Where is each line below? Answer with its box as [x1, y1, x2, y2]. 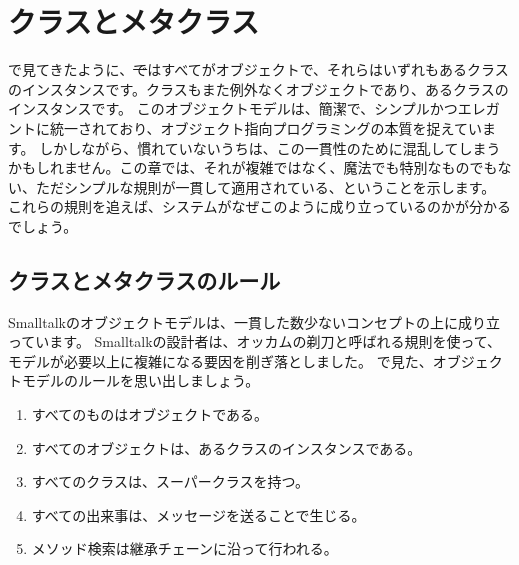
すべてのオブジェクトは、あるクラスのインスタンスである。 [31, 437, 422, 458]
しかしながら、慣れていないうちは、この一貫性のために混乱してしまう [39, 137, 501, 158]
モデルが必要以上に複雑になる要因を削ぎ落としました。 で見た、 [8, 350, 433, 371]
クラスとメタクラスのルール [8, 264, 281, 295]
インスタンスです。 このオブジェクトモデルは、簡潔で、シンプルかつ [8, 98, 458, 119]
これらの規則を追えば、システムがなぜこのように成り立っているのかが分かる [8, 196, 511, 217]
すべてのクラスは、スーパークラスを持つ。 [31, 471, 309, 492]
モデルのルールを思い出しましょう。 [21, 370, 260, 391]
